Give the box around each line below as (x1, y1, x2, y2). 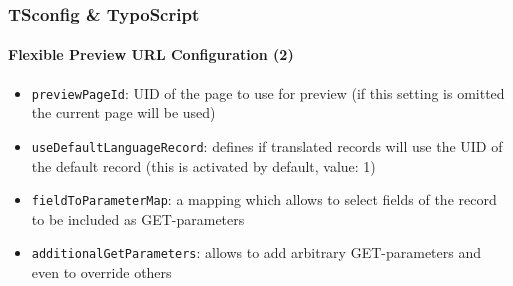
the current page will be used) (31, 102, 216, 123)
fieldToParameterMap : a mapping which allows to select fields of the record (31, 189, 497, 210)
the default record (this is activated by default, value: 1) (31, 155, 376, 176)
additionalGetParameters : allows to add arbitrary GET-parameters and (31, 242, 482, 263)
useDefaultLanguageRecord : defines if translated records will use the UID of (31, 135, 503, 156)
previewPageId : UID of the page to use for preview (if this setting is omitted (31, 82, 505, 103)
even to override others (31, 262, 172, 283)
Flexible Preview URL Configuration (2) (8, 44, 294, 65)
